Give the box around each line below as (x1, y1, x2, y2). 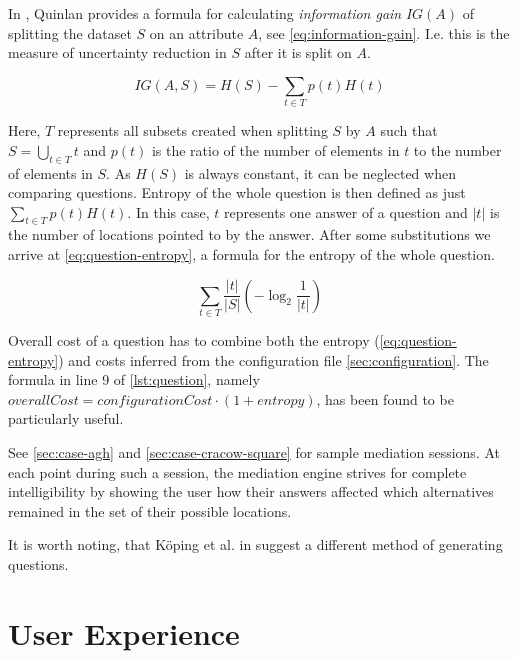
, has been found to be (316, 388, 454, 409)
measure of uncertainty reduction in (8, 42, 227, 63)
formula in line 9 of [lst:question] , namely (8, 369, 260, 390)
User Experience (8, 612, 240, 653)
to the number (413, 139, 502, 160)
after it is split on (244, 42, 352, 63)
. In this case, (127, 201, 210, 222)
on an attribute (149, 22, 244, 43)
